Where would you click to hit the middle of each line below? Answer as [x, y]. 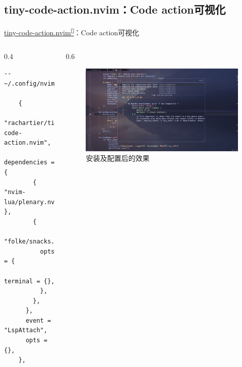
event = [38, 320]
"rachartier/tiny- [35, 123]
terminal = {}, [29, 281]
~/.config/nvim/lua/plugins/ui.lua [64, 83]
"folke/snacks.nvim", [40, 242]
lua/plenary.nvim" [35, 202]
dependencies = [29, 163]
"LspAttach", [26, 330]
